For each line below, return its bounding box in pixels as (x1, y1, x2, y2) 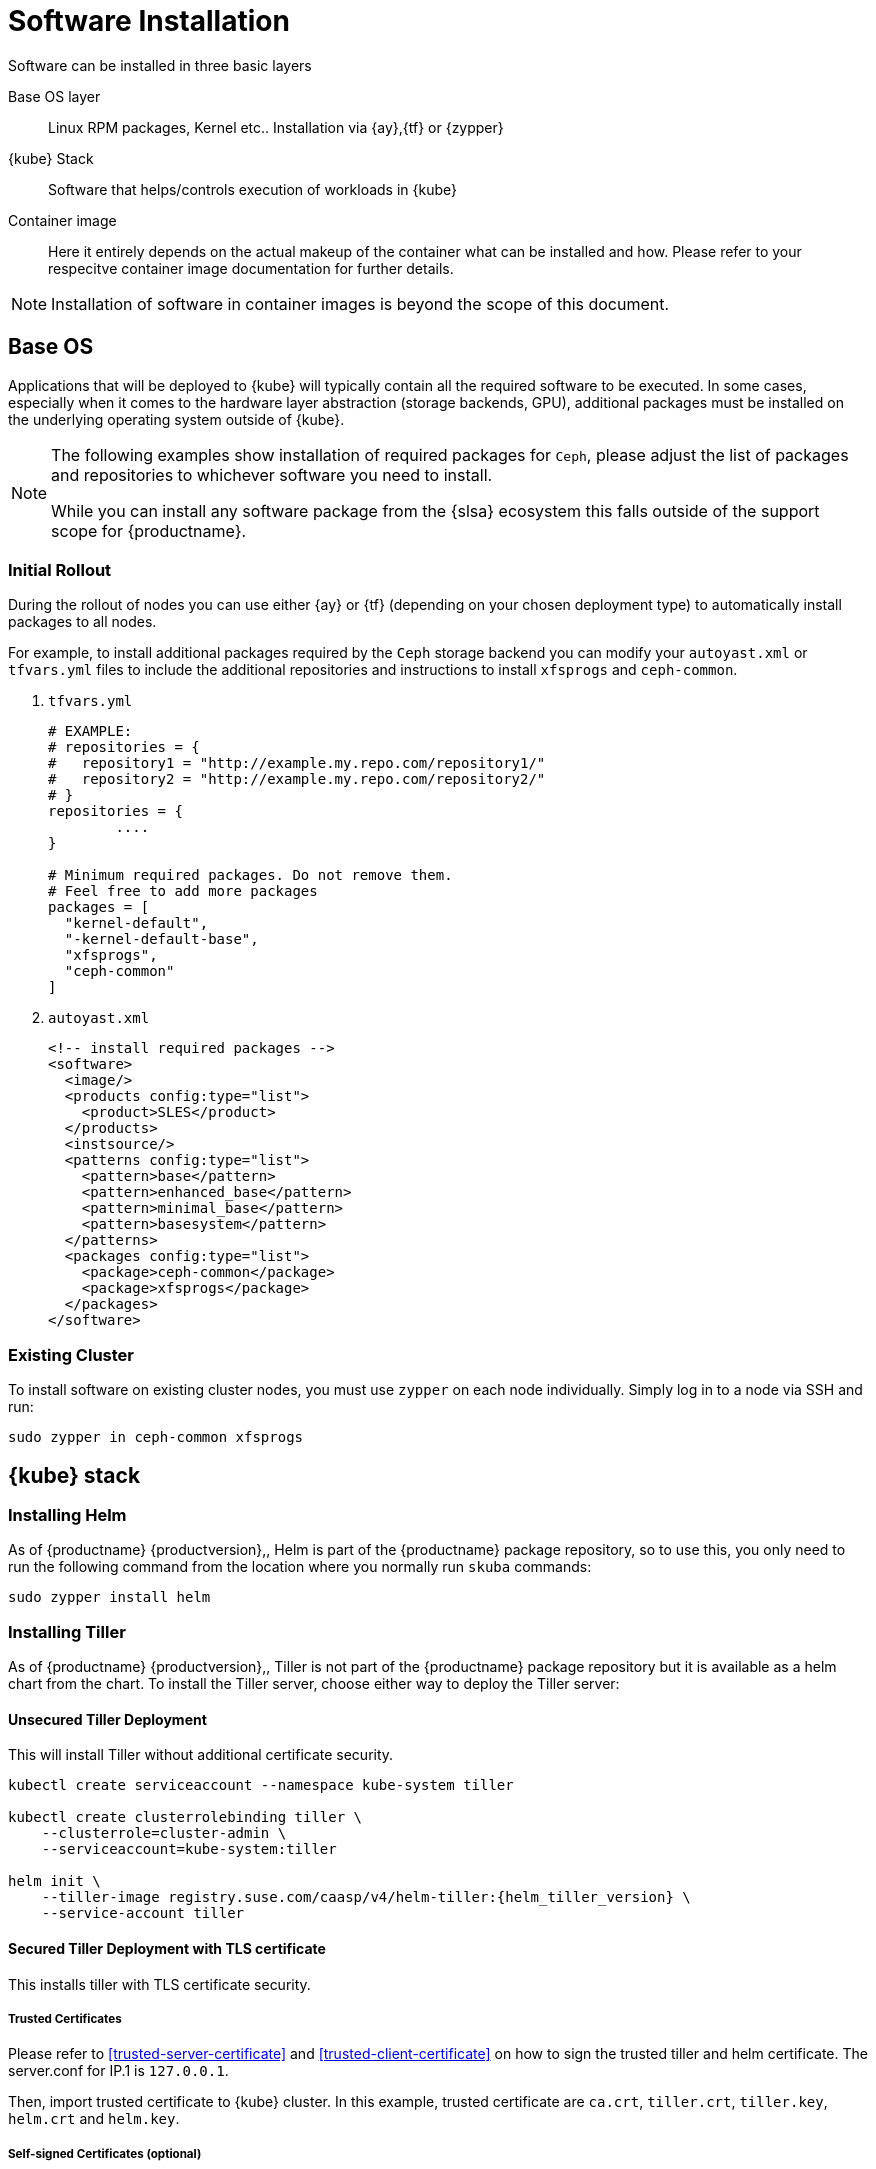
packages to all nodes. (8, 613, 157, 631)
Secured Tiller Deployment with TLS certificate (8, 1939, 326, 1957)
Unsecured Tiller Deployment (8, 1710, 207, 1728)
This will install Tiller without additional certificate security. (8, 1746, 394, 1764)
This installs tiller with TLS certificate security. (8, 1975, 311, 1993)
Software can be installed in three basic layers (8, 56, 312, 74)
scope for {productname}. (51, 520, 247, 541)
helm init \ (8, 1873, 101, 1890)
